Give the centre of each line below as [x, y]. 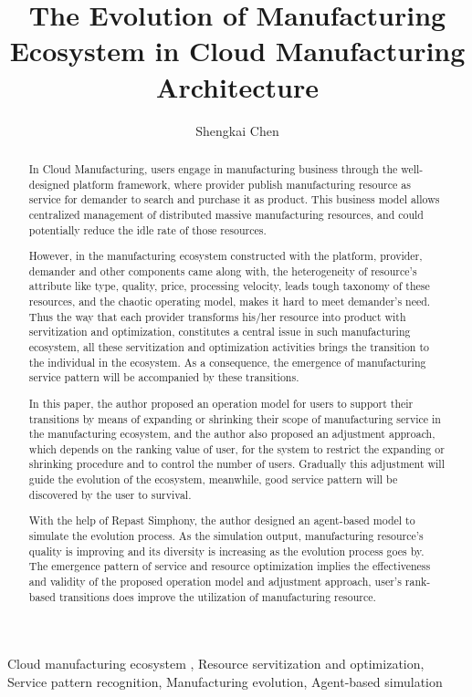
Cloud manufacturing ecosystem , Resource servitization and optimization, [216, 664]
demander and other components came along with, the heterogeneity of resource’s [223, 270]
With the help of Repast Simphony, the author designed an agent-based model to [222, 520]
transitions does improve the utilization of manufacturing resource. [217, 596]
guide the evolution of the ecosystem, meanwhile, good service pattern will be [213, 479]
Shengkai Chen [237, 130]
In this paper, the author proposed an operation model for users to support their [221, 403]
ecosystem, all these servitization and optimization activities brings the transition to [229, 347]
